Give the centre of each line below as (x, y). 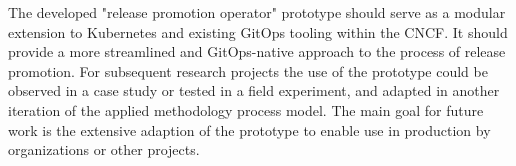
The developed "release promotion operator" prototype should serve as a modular (257, 12)
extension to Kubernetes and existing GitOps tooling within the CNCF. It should (258, 31)
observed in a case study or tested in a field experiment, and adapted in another (254, 90)
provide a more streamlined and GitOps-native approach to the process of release (257, 51)
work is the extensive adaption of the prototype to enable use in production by (249, 129)
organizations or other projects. (104, 149)
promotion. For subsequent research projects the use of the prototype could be (248, 70)
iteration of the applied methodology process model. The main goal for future (246, 109)
